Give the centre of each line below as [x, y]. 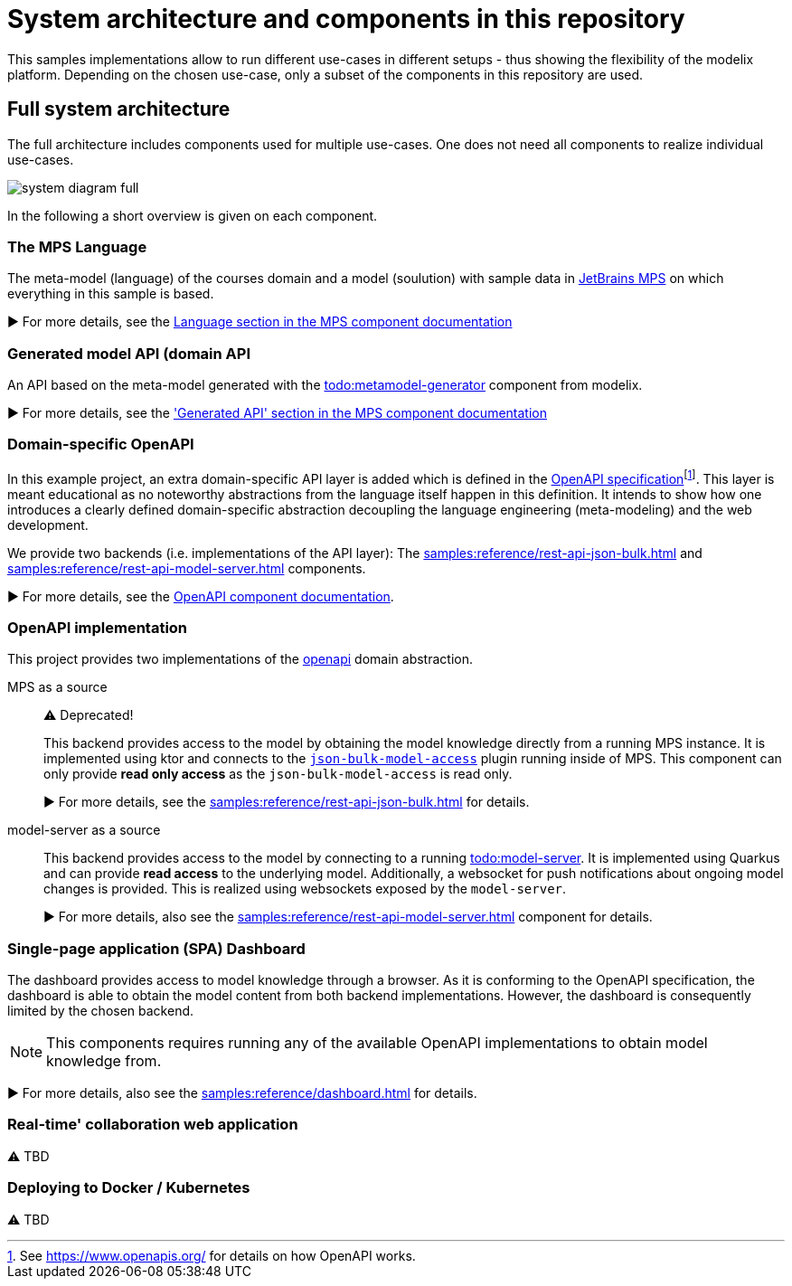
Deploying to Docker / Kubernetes [129, 1188]
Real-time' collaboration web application [153, 1125]
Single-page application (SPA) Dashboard [156, 948]
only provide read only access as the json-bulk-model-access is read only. [278, 774]
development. [48, 525]
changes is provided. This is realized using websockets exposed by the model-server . [305, 889]
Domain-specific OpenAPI [101, 444]
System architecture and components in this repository [346, 19]
